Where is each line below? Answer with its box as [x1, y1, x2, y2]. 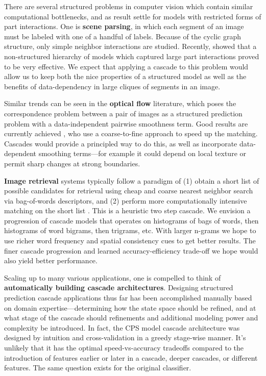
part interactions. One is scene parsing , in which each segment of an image [4, 21, 244, 32]
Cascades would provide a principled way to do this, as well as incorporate [4, 138, 237, 148]
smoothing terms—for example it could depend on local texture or [38, 148, 246, 159]
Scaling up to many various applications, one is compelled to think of [4, 272, 221, 283]
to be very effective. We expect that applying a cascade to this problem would [4, 61, 249, 71]
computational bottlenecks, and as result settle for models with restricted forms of [4, 11, 261, 21]
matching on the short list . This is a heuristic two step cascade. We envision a [4, 205, 251, 216]
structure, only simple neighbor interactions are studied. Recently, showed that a [4, 41, 257, 52]
